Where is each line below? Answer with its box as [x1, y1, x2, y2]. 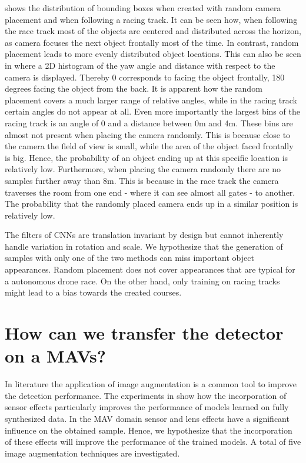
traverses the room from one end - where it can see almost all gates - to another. [5, 186, 295, 198]
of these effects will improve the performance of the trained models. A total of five [5, 435, 301, 448]
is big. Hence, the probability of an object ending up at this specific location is [5, 151, 288, 163]
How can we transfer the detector [5, 321, 284, 345]
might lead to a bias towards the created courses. [5, 286, 182, 298]
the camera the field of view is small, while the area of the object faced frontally [5, 140, 294, 152]
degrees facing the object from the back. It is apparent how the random [5, 82, 262, 95]
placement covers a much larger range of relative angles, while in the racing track [5, 93, 297, 106]
